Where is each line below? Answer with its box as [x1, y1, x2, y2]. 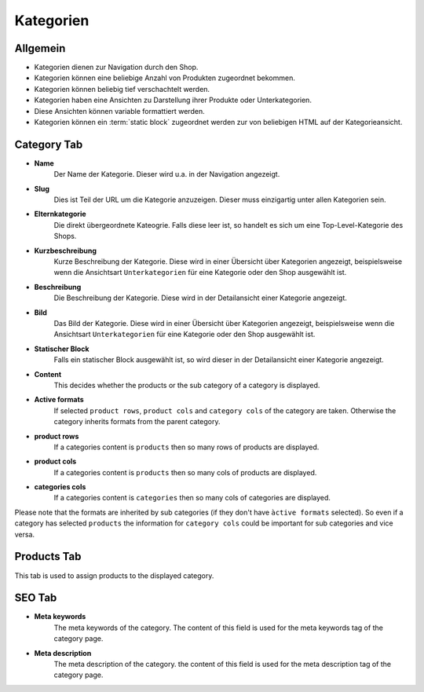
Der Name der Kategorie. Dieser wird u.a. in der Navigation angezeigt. [53, 170, 280, 179]
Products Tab [14, 550, 82, 563]
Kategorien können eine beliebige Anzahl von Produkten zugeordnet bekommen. [34, 73, 296, 82]
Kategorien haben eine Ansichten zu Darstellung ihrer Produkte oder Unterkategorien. [34, 95, 312, 105]
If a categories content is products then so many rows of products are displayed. [53, 442, 320, 452]
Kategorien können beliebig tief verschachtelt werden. [34, 84, 210, 93]
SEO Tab [14, 591, 57, 605]
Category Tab [14, 137, 83, 151]
